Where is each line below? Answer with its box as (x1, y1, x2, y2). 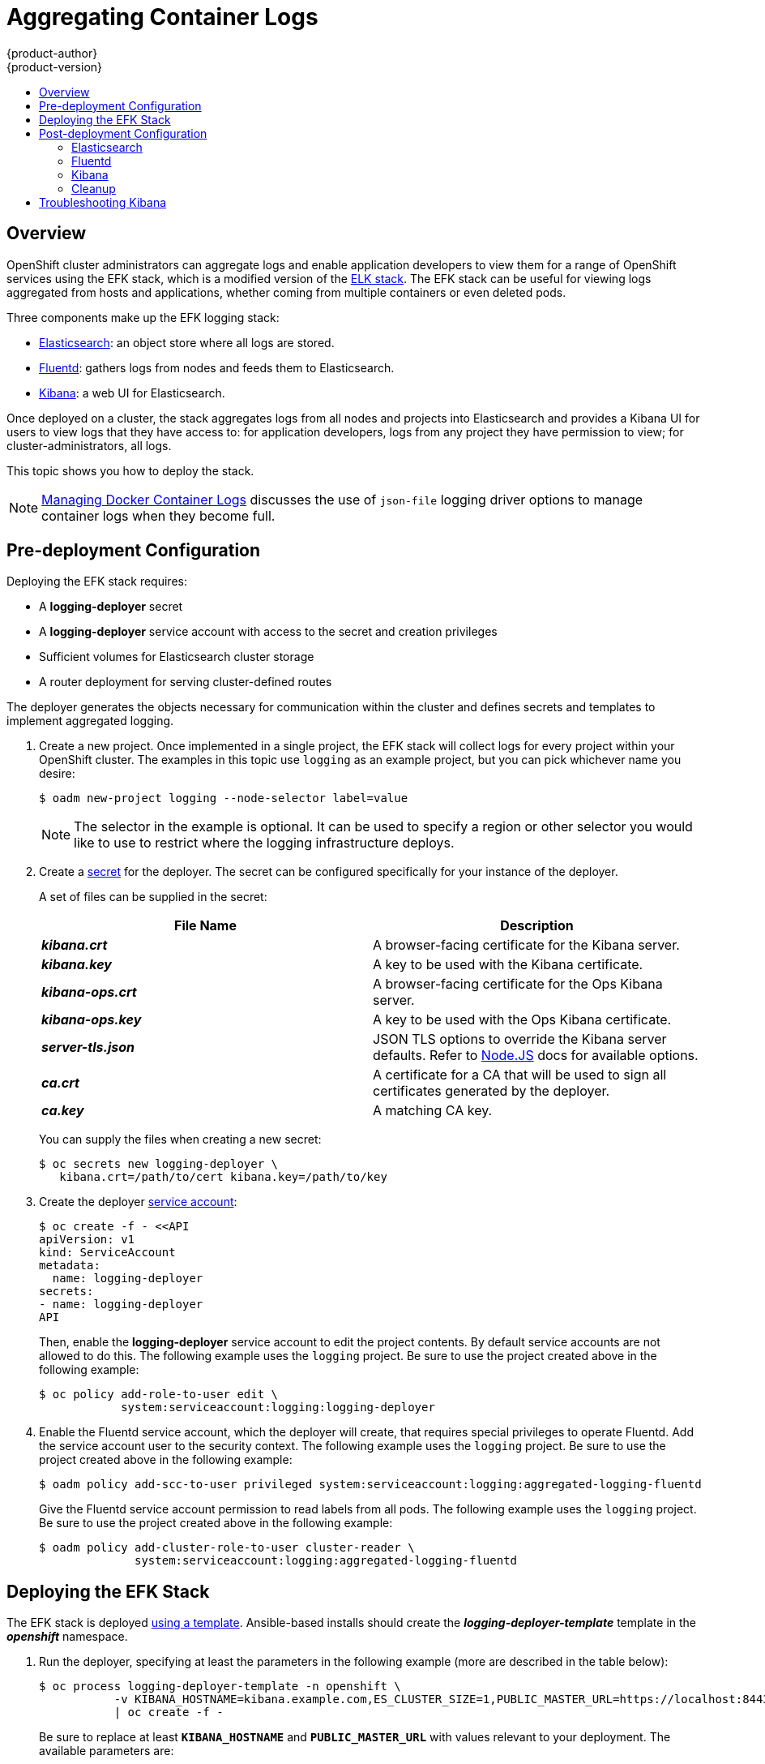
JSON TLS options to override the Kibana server (373, 1031, 667, 1048)
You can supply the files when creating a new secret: (39, 1132, 322, 1147)
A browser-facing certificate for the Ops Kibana (373, 976, 663, 993)
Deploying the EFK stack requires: (6, 574, 187, 589)
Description (500, 917, 574, 934)
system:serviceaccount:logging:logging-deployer (121, 1401, 435, 1414)
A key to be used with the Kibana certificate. (373, 956, 643, 973)
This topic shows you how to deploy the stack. (6, 463, 254, 478)
